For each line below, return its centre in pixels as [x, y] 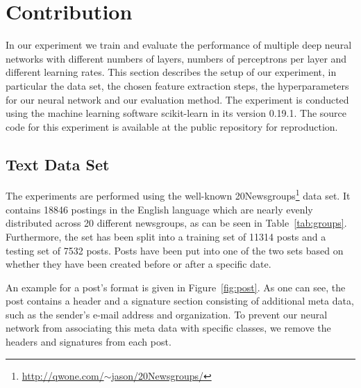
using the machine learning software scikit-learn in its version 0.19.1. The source [176, 113]
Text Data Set [58, 164]
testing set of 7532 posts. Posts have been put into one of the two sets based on [175, 250]
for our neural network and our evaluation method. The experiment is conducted [177, 99]
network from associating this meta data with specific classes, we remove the [168, 328]
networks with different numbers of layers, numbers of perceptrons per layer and [176, 58]
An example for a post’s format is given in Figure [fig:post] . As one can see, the [176, 287]
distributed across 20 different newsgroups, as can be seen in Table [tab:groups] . [176, 223]
